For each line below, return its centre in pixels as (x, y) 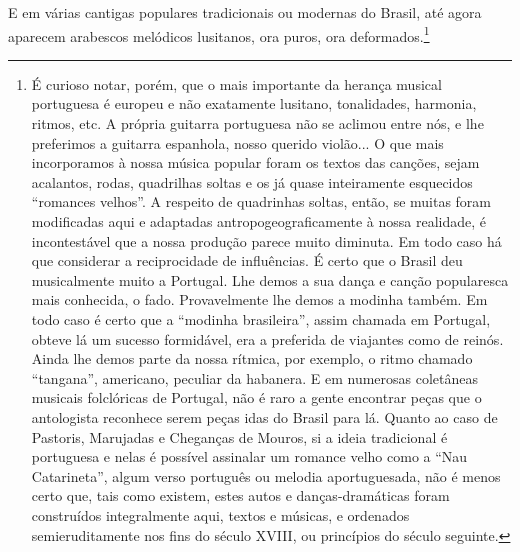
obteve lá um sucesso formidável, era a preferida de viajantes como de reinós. (267, 338)
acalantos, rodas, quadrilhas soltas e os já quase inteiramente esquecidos (252, 181)
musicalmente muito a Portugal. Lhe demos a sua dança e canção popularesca (270, 279)
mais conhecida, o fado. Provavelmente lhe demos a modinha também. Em (259, 299)
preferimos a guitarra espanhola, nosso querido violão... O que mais (237, 142)
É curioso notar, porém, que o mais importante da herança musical (236, 83)
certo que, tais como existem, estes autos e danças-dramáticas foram (240, 495)
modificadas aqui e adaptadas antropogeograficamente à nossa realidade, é (259, 221)
